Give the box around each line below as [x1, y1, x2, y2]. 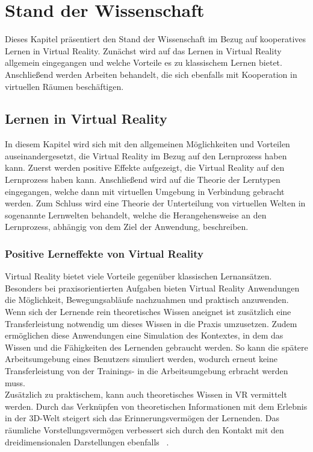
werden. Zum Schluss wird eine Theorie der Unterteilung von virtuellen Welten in [5, 197, 306, 209]
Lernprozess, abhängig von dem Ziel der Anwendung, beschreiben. [5, 220, 249, 233]
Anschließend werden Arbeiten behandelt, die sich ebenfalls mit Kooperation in [5, 68, 297, 80]
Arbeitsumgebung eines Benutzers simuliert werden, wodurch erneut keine [5, 352, 277, 365]
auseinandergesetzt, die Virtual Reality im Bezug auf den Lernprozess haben [5, 149, 287, 162]
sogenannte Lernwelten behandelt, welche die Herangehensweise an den [5, 208, 267, 221]
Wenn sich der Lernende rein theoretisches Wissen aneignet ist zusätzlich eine [5, 305, 291, 318]
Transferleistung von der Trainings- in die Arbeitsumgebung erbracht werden [5, 364, 288, 377]
